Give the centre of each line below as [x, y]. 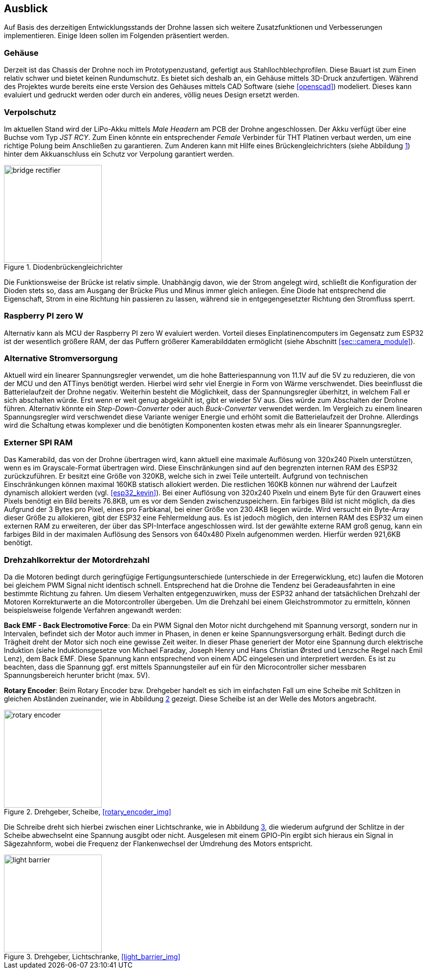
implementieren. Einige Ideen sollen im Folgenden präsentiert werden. [117, 36]
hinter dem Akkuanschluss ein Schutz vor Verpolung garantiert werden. [119, 154]
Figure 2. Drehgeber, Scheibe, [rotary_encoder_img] [88, 811]
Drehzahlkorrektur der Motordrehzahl [77, 560]
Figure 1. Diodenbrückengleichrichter [63, 267]
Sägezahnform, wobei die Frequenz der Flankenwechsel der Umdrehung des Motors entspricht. [158, 843]
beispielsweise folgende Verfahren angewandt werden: [93, 610]
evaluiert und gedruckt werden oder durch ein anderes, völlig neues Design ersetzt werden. [152, 95]
